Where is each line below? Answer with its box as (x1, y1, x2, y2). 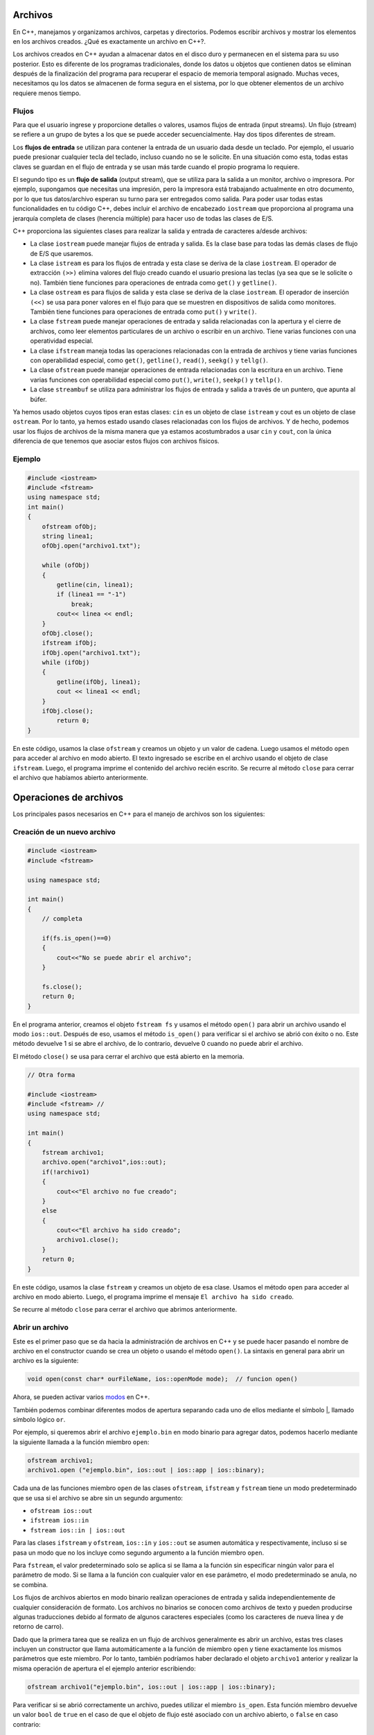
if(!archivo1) (42, 1168, 90, 1176)
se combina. (12, 1580, 48, 1589)
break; (71, 600, 93, 608)
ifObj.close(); (42, 707, 93, 715)
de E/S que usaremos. (30, 249, 93, 257)
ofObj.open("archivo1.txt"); (42, 542, 141, 550)
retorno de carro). (12, 1623, 64, 1631)
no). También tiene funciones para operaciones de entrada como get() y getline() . (30, 278, 277, 287)
